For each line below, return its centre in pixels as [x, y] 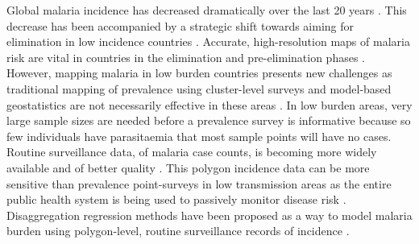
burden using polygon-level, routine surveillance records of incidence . [178, 231]
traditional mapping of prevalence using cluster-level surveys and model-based [199, 88]
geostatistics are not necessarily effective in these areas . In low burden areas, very [209, 104]
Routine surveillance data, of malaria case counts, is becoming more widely [192, 152]
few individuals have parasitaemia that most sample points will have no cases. [199, 136]
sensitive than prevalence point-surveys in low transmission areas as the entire [199, 183]
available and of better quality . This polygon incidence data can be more [188, 167]
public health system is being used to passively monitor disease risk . [176, 199]
